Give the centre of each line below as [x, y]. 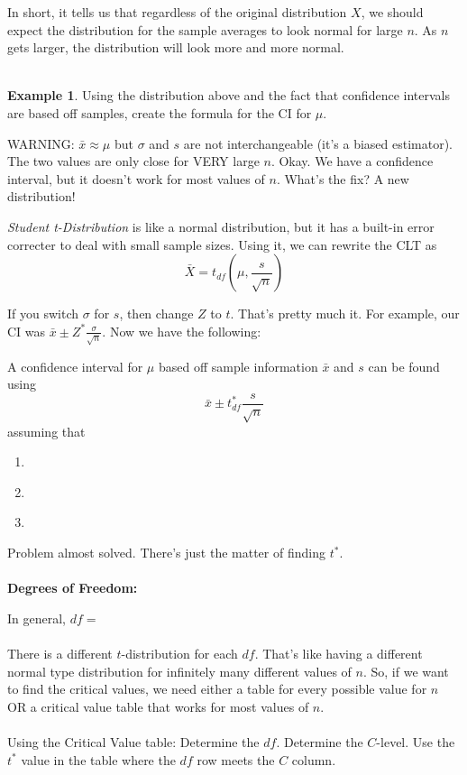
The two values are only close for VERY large [133, 161]
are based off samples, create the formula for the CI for [160, 112]
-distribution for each [179, 654]
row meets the [236, 759]
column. [314, 759]
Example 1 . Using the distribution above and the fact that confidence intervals [229, 95]
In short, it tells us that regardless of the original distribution [177, 12]
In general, [37, 618]
